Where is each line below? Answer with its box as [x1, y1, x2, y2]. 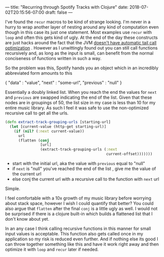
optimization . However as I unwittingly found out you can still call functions [5, 45, 158, 51]
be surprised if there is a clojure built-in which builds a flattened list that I [5, 211, 153, 217]
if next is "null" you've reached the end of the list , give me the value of [12, 166, 156, 171]
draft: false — [45, 9, 73, 15]
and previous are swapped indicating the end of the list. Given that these [5, 94, 152, 100]
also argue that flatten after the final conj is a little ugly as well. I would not [5, 206, 158, 211]
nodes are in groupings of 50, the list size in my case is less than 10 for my [5, 100, 156, 105]
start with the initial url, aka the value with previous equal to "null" [12, 161, 145, 166]
